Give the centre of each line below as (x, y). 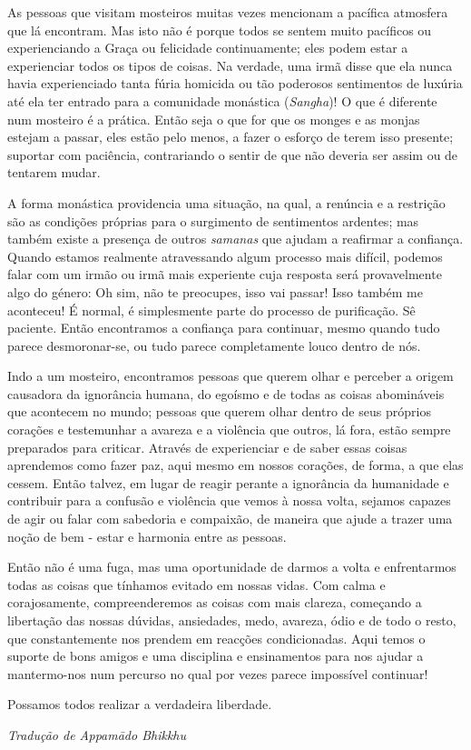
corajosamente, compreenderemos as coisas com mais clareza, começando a (215, 602)
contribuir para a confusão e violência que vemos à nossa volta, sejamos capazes (229, 500)
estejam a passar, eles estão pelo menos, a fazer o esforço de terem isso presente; (231, 137)
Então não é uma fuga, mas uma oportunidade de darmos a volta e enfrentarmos (232, 567)
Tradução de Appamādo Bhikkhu (97, 734)
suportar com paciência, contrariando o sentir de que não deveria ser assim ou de (233, 154)
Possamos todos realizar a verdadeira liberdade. (140, 704)
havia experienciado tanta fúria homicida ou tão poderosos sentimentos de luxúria (235, 83)
